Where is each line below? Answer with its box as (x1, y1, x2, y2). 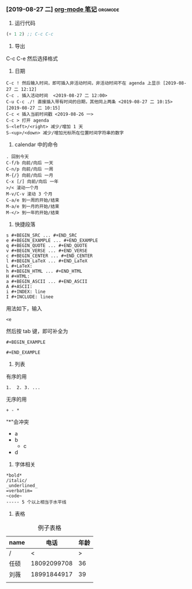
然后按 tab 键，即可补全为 (6, 328, 68, 335)
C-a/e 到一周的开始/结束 (6, 197, 60, 203)
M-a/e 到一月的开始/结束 (6, 204, 60, 210)
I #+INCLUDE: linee (6, 294, 54, 300)
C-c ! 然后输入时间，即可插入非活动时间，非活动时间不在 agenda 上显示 (6, 80, 161, 86)
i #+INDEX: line (6, 289, 46, 295)
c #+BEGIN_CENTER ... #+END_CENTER (6, 253, 93, 259)
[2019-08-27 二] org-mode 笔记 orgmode (6, 5, 119, 13)
